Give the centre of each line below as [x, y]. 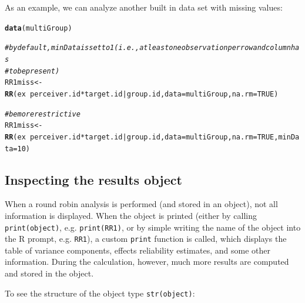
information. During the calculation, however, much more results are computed [147, 262]
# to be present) [32, 71]
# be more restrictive [43, 114]
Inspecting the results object [93, 179]
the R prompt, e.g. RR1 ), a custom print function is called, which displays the [146, 239]
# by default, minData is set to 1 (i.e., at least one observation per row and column [148, 48]
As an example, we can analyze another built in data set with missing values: [144, 7]
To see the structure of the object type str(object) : [100, 293]
